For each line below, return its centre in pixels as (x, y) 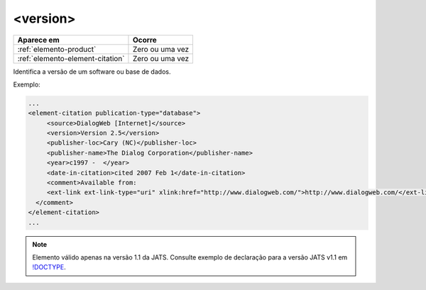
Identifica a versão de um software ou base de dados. (92, 72)
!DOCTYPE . (49, 267)
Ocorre (145, 40)
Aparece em (38, 40)
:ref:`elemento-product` (57, 49)
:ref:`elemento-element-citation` (71, 58)
